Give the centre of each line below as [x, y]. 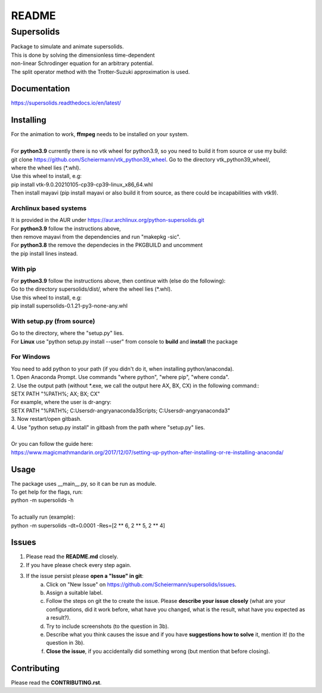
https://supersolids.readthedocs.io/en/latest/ [66, 103]
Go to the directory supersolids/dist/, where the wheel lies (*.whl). [92, 289]
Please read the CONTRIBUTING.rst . [56, 682]
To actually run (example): [43, 517]
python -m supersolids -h [42, 500]
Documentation [41, 89]
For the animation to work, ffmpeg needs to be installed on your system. [100, 134]
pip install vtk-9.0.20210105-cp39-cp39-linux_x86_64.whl [82, 184]
